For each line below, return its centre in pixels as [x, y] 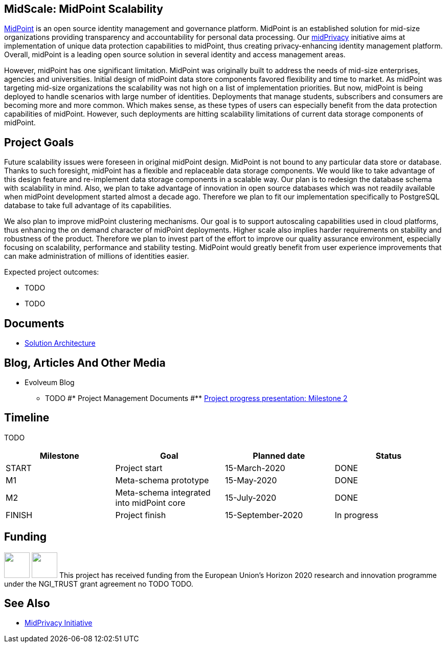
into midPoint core [150, 503]
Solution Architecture [60, 343]
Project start [139, 468]
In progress [356, 515]
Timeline [27, 418]
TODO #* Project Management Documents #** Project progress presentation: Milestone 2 [196, 398]
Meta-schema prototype [162, 480]
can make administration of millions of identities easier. [97, 256]
